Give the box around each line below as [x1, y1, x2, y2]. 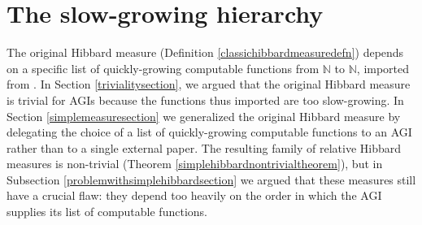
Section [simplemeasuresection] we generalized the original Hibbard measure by [7, 107, 401, 124]
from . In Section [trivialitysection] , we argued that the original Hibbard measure [7, 76, 411, 93]
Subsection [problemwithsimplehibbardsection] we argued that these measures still [7, 171, 416, 188]
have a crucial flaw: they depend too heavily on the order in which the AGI [7, 187, 382, 204]
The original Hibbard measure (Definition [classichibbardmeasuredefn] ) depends [7, 44, 404, 61]
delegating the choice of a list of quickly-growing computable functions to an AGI [7, 123, 412, 141]
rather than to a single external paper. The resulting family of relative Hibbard [7, 139, 402, 156]
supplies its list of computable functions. [7, 203, 207, 220]
